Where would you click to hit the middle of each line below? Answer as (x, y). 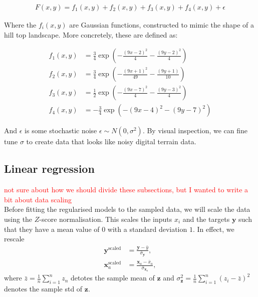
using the (18, 219)
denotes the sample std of (43, 288)
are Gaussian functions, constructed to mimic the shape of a (162, 25)
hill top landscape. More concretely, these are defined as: (91, 34)
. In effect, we (213, 229)
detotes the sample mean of (113, 278)
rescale (14, 239)
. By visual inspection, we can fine (195, 130)
